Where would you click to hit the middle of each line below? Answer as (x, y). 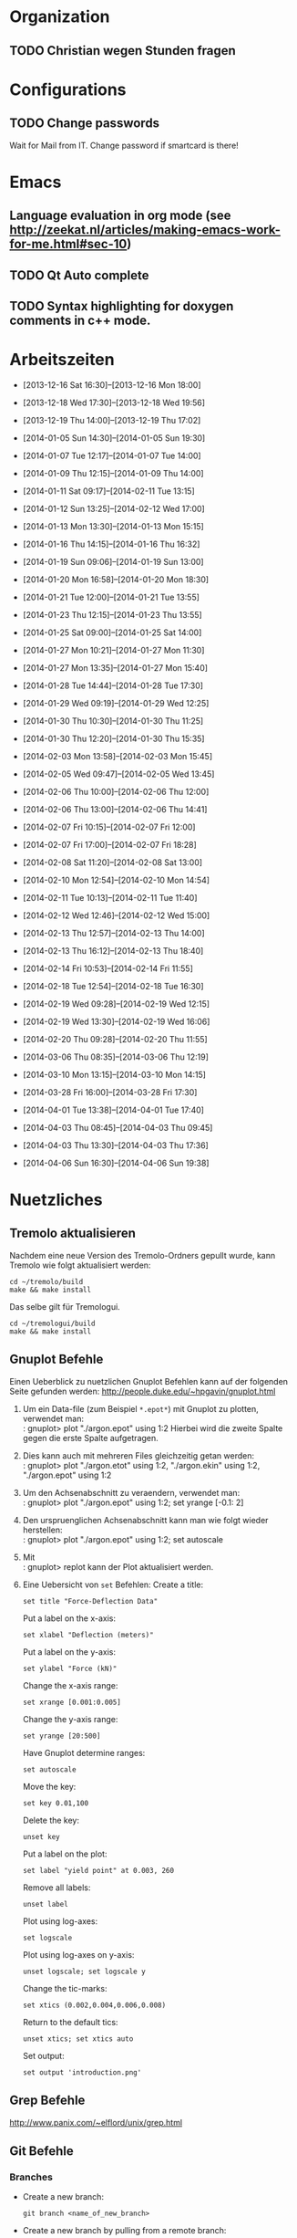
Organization (60, 17)
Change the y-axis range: (70, 1719)
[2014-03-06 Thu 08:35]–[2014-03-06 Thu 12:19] (116, 1057)
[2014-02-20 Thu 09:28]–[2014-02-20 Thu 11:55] (115, 1039)
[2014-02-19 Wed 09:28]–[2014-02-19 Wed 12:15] (116, 1004)
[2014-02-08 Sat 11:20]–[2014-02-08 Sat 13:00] (113, 862)
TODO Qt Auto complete (79, 275)
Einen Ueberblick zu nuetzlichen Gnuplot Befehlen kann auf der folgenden (149, 1381)
